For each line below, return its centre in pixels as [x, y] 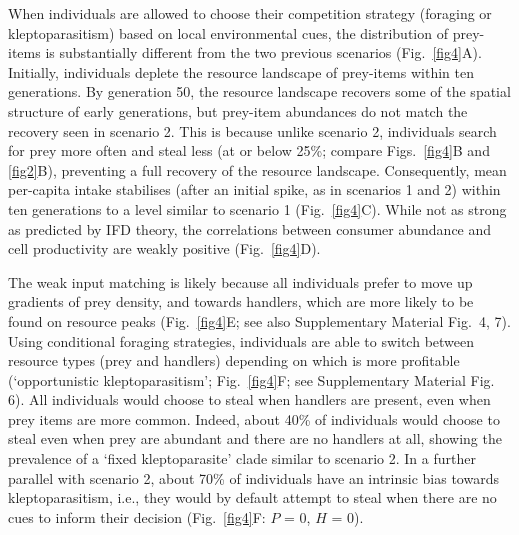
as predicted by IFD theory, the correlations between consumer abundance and [250, 228]
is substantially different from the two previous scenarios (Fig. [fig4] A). [263, 52]
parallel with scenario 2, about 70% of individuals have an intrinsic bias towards [253, 477]
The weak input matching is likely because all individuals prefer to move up [240, 281]
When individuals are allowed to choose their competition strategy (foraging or [250, 13]
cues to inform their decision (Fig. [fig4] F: [137, 516]
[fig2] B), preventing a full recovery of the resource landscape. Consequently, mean [257, 169]
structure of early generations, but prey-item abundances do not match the [238, 110]
